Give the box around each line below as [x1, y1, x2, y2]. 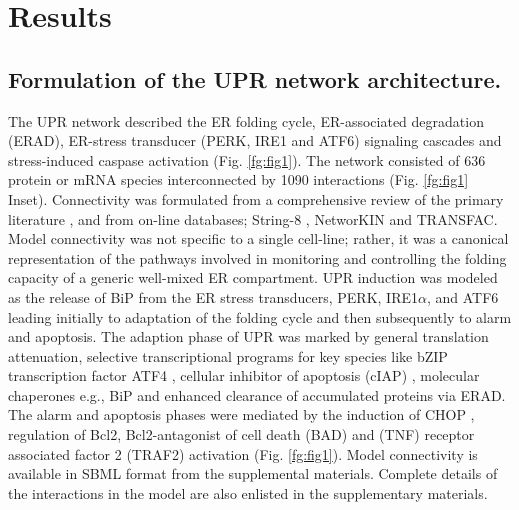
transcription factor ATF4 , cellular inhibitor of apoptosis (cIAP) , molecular [8, 365, 480, 386]
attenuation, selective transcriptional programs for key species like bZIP [8, 345, 448, 366]
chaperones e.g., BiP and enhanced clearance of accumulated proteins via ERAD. [8, 384, 506, 405]
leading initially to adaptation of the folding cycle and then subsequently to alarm [8, 306, 512, 327]
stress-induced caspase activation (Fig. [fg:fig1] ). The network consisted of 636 [8, 149, 486, 170]
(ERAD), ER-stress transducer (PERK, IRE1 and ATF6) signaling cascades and [8, 130, 502, 151]
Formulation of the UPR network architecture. [8, 63, 502, 94]
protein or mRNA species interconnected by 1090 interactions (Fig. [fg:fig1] [8, 169, 469, 190]
